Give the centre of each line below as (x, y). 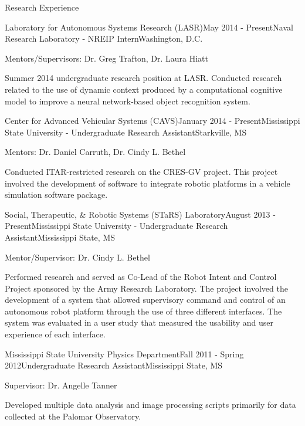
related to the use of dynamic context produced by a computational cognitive (144, 89)
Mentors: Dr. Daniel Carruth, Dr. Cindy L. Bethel (95, 152)
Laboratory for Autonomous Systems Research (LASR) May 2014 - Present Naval (149, 27)
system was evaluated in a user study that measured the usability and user (139, 322)
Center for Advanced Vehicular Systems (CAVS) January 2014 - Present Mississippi (152, 121)
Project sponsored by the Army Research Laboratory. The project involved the (146, 288)
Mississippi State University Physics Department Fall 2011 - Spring (124, 354)
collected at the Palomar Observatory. (73, 416)
